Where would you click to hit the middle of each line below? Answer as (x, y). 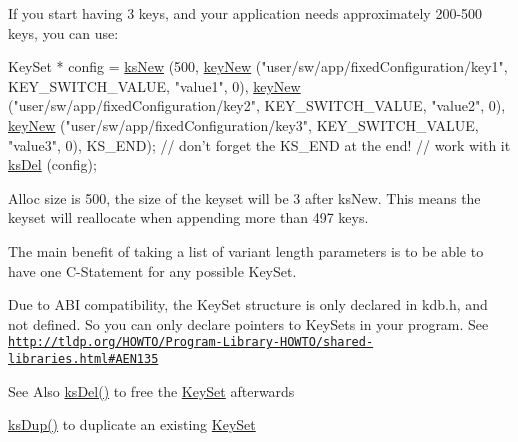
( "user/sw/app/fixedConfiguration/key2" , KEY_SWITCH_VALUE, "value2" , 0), (257, 105)
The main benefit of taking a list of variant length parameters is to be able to (246, 250)
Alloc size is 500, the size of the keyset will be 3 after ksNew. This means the (244, 197)
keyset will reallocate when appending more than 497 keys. (188, 217)
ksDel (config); (52, 164)
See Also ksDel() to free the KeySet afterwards (151, 390)
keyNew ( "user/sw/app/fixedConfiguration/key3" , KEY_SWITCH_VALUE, (243, 124)
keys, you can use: (63, 32)
